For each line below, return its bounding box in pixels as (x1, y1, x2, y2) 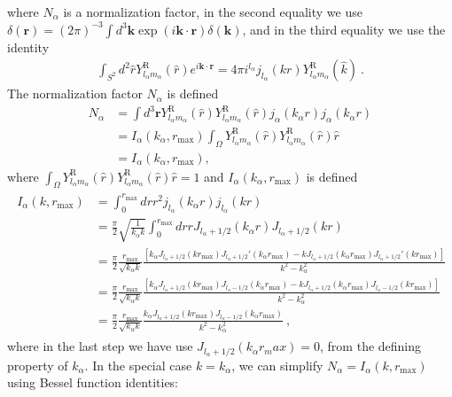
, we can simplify (231, 355, 323, 374)
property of (7, 355, 68, 374)
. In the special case (84, 355, 192, 374)
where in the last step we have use (7, 337, 193, 355)
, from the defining (320, 337, 422, 355)
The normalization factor (7, 84, 143, 103)
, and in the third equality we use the (242, 19, 446, 38)
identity (7, 37, 50, 56)
